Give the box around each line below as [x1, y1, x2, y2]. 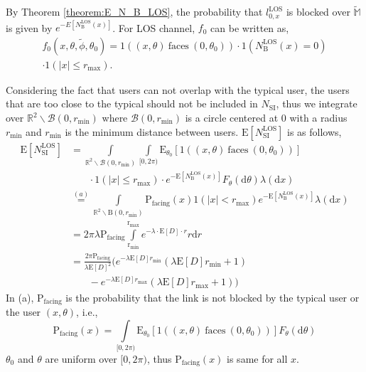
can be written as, [210, 20, 289, 35]
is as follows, [286, 124, 342, 139]
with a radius [289, 110, 348, 125]
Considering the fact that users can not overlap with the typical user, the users [6, 82, 350, 97]
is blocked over [286, 4, 350, 19]
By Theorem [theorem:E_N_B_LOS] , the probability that [6, 4, 263, 19]
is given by [6, 20, 53, 35]
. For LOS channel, [112, 20, 195, 35]
